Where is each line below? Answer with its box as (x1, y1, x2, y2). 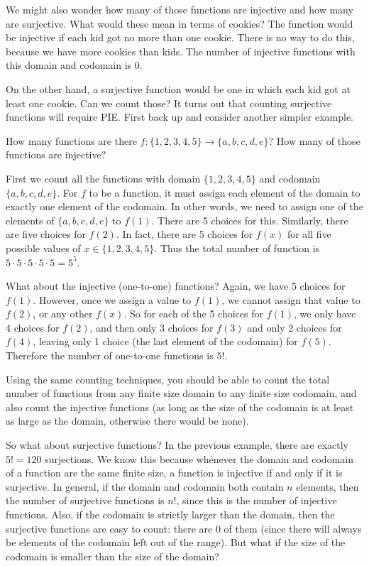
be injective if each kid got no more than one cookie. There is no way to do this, (6, 30, 355, 45)
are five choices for (6, 227, 86, 241)
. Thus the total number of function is (154, 240, 320, 255)
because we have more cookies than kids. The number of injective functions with (6, 43, 356, 58)
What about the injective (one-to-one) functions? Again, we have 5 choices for (6, 278, 346, 293)
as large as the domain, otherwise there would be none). (6, 413, 249, 428)
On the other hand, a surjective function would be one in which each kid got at (6, 81, 351, 96)
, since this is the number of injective (176, 493, 337, 508)
